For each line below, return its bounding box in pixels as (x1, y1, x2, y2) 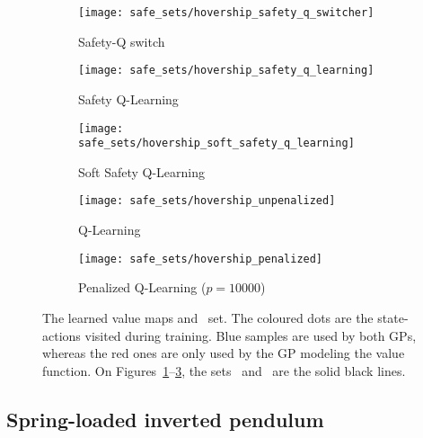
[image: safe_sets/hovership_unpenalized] (78, 194, 336, 208)
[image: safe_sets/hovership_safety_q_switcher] (78, 6, 375, 19)
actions (42, 326, 81, 344)
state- (377, 308, 409, 326)
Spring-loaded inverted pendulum (6, 405, 324, 433)
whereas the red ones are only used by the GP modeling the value (42, 344, 405, 362)
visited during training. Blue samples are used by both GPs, (84, 326, 417, 344)
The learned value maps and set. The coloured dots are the (42, 308, 374, 326)
